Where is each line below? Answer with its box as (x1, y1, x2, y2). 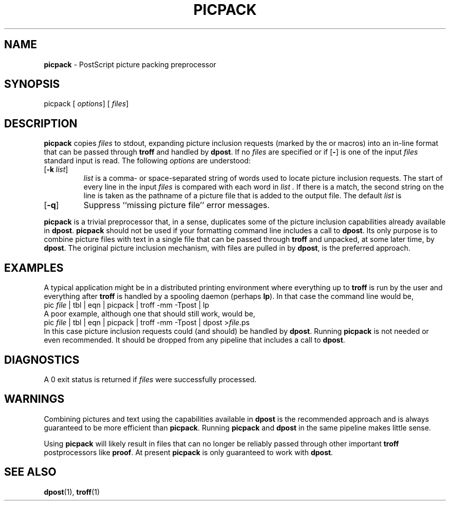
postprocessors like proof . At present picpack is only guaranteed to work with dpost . (44, 447, 333, 457)
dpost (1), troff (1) (44, 487, 100, 496)
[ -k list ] (44, 165, 68, 174)
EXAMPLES (4, 261, 64, 274)
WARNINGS (4, 392, 65, 406)
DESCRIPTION (4, 117, 78, 130)
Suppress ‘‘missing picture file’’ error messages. (83, 200, 270, 211)
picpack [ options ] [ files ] (44, 99, 129, 108)
